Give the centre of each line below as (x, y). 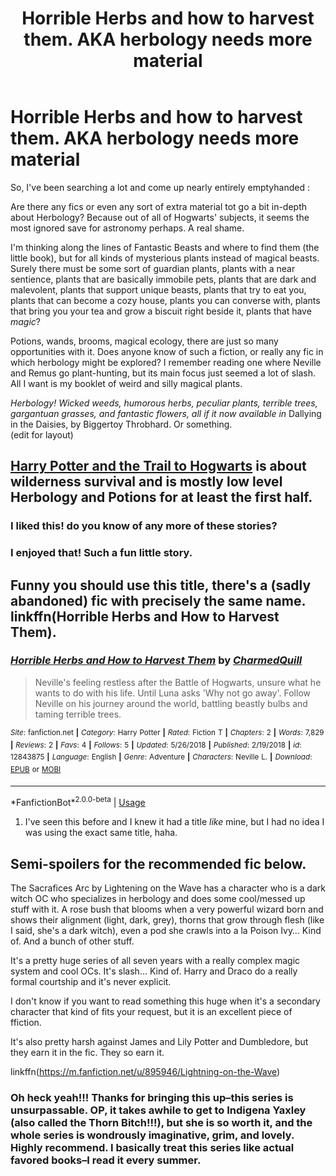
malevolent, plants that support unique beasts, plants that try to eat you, (158, 289)
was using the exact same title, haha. (101, 833)
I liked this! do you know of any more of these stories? (144, 526)
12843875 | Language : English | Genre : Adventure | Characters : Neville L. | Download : (161, 757)
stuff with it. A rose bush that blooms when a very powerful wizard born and (167, 909)
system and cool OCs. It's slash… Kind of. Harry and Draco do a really (154, 971)
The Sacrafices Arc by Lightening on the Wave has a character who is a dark (168, 888)
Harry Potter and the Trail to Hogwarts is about (158, 466)
